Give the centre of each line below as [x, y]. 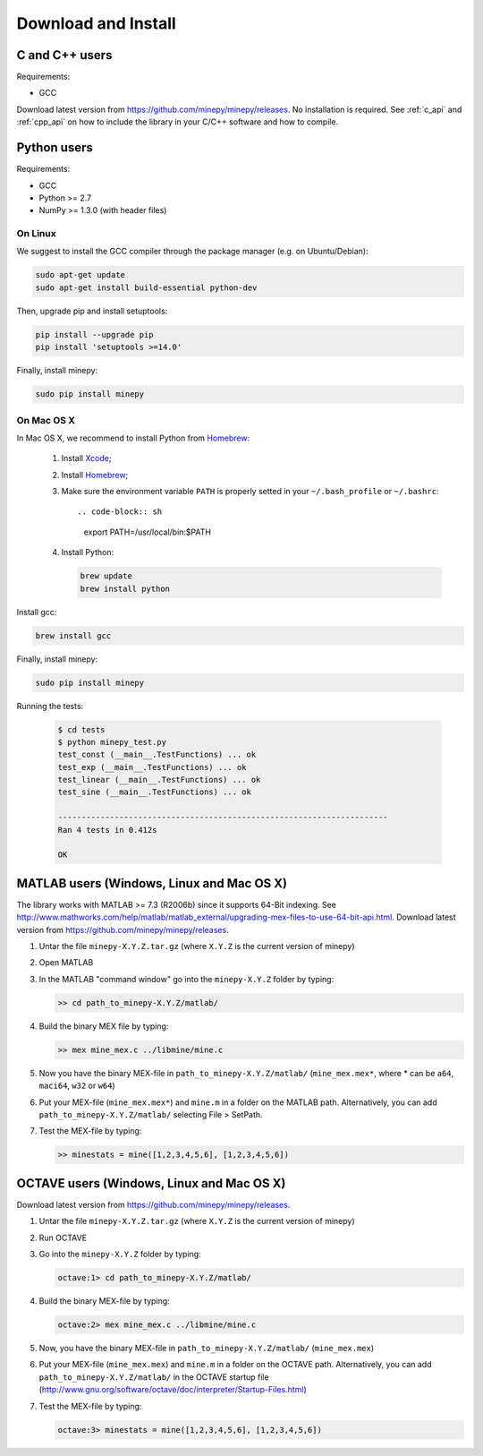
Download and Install [96, 23]
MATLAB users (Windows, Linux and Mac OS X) [152, 883]
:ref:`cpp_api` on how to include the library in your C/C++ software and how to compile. [178, 122]
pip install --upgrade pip [94, 334]
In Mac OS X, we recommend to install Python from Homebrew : [133, 438]
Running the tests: [50, 706]
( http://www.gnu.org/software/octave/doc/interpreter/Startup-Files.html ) [173, 1390]
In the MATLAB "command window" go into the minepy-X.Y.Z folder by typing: [186, 979]
